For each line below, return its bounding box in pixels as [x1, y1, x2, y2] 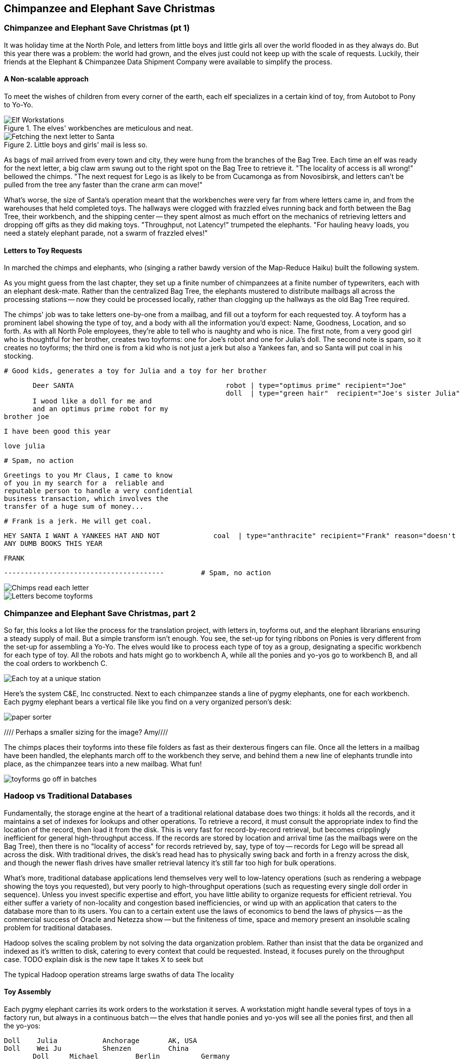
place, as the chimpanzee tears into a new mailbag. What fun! [4, 759, 202, 768]
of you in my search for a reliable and [4, 479, 164, 487]
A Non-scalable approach [4, 75, 89, 83]
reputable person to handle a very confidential [4, 487, 193, 495]
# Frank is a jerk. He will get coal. [4, 517, 152, 525]
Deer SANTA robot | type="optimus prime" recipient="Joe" [33, 381, 407, 390]
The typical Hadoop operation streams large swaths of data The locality [4, 970, 234, 979]
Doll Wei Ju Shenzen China [4, 1044, 189, 1052]
